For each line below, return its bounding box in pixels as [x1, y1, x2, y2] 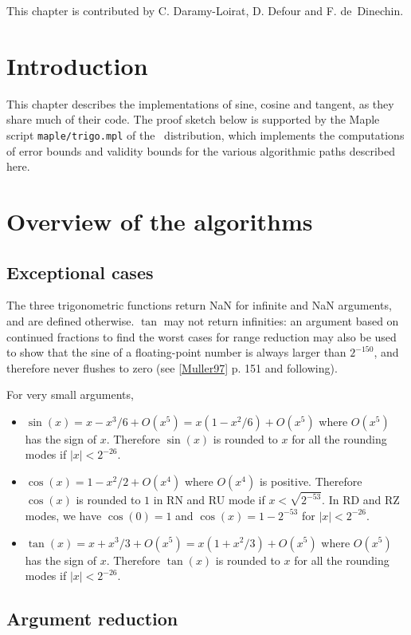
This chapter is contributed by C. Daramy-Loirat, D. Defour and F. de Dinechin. [6, 2, 404, 18]
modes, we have [25, 507, 102, 523]
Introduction [6, 49, 148, 81]
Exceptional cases [6, 259, 154, 284]
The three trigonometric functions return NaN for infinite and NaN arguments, [6, 297, 392, 314]
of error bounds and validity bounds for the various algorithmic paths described [6, 142, 396, 159]
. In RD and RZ [322, 491, 400, 508]
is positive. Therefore [259, 473, 362, 490]
